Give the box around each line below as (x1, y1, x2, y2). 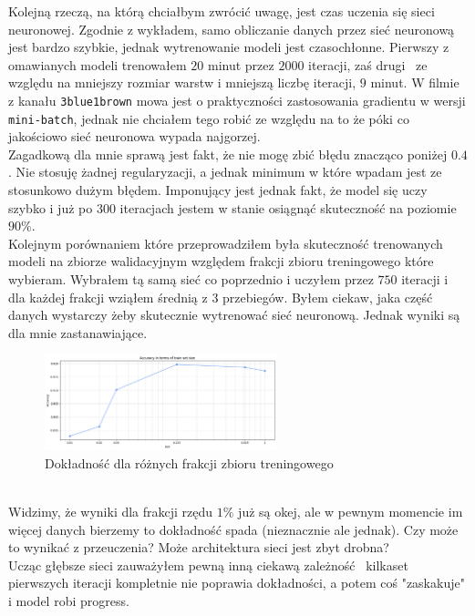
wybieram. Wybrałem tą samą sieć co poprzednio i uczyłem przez (8, 270, 374, 289)
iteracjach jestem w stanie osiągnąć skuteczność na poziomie (119, 198, 457, 217)
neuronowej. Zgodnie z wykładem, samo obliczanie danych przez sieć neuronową (8, 19, 455, 38)
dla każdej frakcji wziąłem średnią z (8, 287, 208, 306)
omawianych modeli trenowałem (8, 55, 187, 74)
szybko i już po (8, 198, 93, 217)
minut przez (207, 55, 274, 74)
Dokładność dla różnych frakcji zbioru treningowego (45, 453, 334, 472)
